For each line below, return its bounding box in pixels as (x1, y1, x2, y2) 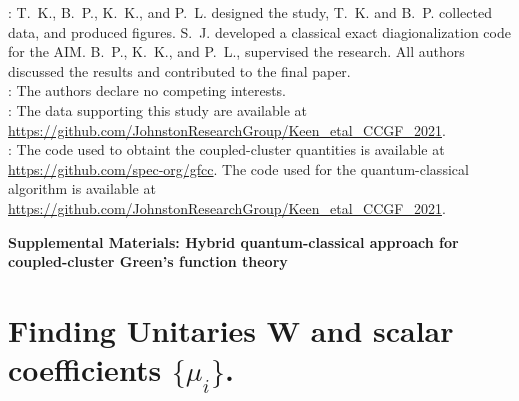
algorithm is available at (8, 178, 156, 199)
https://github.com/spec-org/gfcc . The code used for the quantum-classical (8, 158, 469, 179)
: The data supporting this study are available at (8, 99, 307, 120)
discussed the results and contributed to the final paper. (8, 60, 351, 81)
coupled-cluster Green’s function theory (8, 251, 288, 272)
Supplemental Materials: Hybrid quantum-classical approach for (8, 231, 459, 252)
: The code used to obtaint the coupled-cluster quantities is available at (8, 139, 445, 160)
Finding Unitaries (8, 309, 257, 350)
